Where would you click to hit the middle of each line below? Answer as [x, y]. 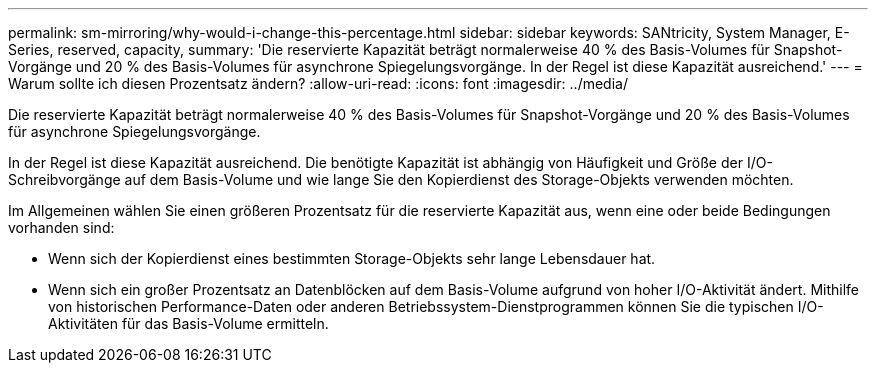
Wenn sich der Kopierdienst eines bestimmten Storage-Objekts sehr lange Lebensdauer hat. [352, 258]
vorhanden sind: [61, 227]
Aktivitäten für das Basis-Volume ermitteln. [188, 323]
